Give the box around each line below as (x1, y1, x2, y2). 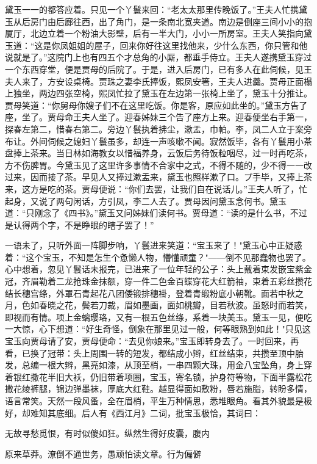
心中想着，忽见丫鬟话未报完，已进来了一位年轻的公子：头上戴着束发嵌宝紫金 (5, 263, 312, 275)
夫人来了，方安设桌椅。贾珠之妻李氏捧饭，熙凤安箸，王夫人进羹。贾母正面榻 (5, 74, 312, 87)
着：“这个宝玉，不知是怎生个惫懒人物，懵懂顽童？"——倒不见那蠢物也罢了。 (5, 250, 311, 263)
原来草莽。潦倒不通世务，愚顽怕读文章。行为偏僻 (5, 447, 201, 460)
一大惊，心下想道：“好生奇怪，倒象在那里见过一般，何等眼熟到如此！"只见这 (5, 322, 311, 335)
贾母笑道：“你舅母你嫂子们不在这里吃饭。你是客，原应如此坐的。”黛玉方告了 (5, 98, 308, 111)
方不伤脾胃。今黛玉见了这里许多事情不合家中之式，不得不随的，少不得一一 (5, 158, 304, 171)
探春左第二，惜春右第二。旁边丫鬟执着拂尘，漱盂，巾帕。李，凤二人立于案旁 (5, 122, 312, 135)
